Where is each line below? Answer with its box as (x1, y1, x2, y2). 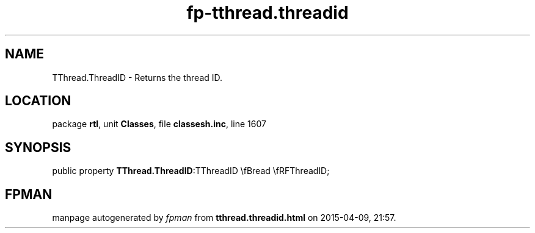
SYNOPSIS (5, 139, 71, 155)
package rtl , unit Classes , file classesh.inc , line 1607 (52, 119, 266, 130)
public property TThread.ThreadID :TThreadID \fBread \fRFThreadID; (52, 165, 330, 176)
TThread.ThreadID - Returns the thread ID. (52, 72, 223, 83)
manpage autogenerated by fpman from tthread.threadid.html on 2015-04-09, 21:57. (52, 212, 396, 223)
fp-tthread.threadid (186, 2, 349, 23)
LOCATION (5, 93, 71, 109)
